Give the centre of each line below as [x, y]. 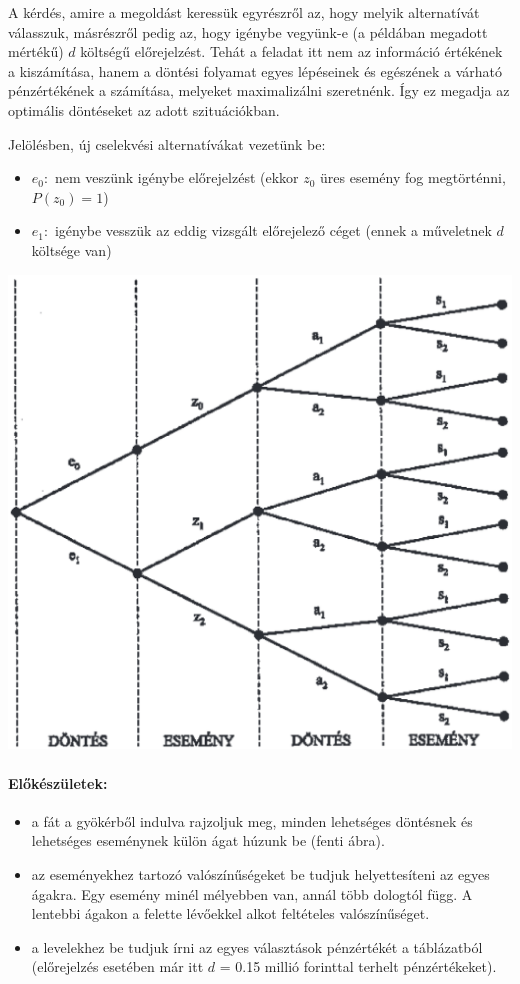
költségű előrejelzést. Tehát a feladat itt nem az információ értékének [291, 51]
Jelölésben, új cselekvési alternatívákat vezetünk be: [167, 143]
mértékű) [36, 51]
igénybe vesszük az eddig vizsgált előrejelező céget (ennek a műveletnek [273, 230]
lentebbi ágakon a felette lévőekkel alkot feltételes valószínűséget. [230, 913]
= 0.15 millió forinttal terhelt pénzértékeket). [358, 966]
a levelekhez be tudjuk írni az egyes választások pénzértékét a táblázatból [257, 946]
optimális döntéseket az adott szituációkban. [144, 109]
